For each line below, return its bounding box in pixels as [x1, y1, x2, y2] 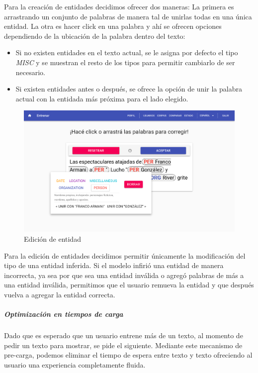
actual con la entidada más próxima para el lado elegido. [15, 93, 188, 103]
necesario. [15, 67, 46, 77]
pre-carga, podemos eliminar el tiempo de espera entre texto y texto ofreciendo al [4, 350, 253, 360]
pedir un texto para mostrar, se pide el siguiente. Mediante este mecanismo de [4, 340, 243, 350]
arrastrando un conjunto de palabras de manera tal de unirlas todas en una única [4, 11, 252, 21]
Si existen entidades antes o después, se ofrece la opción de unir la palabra [15, 84, 242, 94]
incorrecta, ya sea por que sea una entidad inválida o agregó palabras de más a [4, 270, 244, 280]
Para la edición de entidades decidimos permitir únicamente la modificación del [4, 250, 246, 261]
